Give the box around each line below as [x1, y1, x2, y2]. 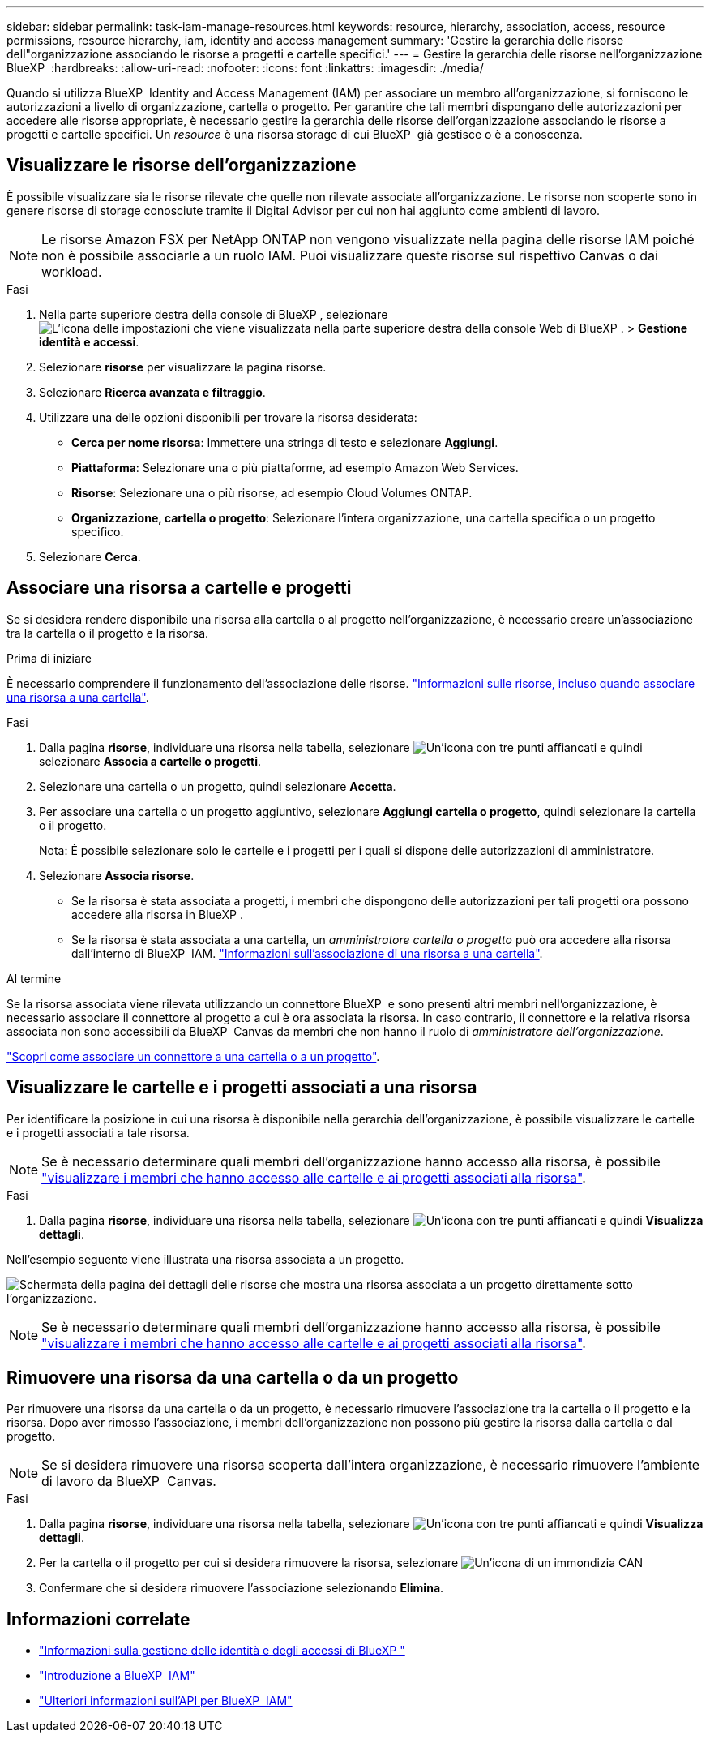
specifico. [71, 524, 124, 539]
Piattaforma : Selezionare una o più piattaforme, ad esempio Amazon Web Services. [71, 460, 519, 474]
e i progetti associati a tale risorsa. [6, 1125, 190, 1140]
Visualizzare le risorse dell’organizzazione [6, 155, 357, 176]
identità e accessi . [39, 334, 139, 349]
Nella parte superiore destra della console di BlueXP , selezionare [39, 307, 388, 321]
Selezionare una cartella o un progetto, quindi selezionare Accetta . [39, 779, 396, 793]
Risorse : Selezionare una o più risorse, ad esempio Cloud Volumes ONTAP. [71, 485, 473, 500]
